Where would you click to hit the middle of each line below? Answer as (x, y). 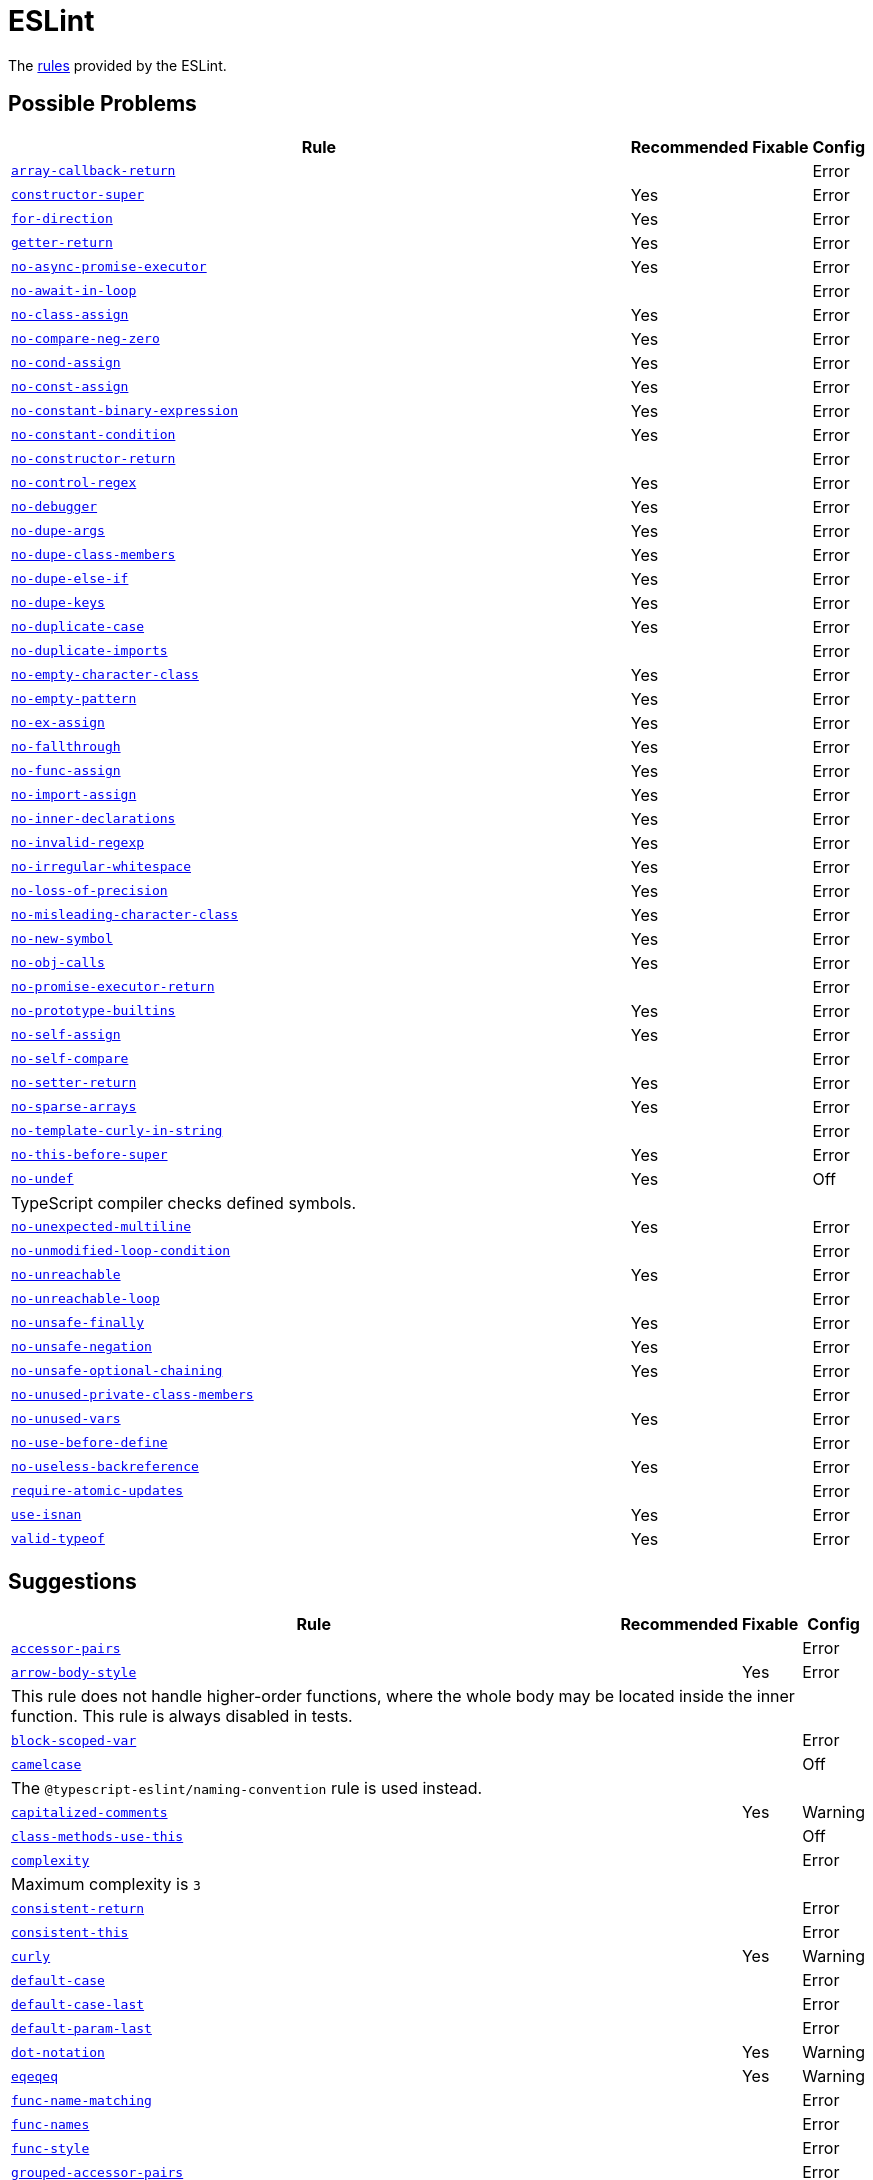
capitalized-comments (89, 1812)
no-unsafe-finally (78, 1323)
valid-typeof (58, 1539)
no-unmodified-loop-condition (121, 1251)
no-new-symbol (62, 939)
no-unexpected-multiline (101, 1227)
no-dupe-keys (58, 603)
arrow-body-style (74, 1672)
